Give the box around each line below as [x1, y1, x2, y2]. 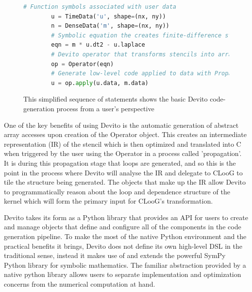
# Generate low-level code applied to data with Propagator [51, 70, 250, 77]
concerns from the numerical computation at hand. [4, 279, 155, 289]
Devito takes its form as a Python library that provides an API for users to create [4, 212, 248, 222]
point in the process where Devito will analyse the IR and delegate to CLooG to [4, 167, 243, 177]
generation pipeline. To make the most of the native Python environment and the [4, 231, 247, 241]
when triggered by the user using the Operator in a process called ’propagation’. [4, 148, 242, 158]
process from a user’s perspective [56, 103, 154, 113]
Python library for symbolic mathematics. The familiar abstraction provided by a [4, 259, 246, 270]
